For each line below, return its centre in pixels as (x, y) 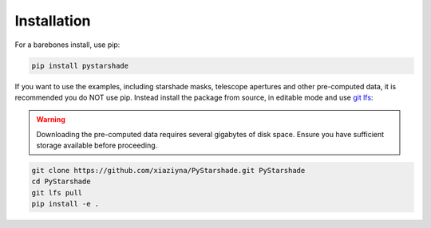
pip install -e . (65, 204)
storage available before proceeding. (97, 145)
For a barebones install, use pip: (67, 45)
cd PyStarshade (61, 182)
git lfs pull (57, 193)
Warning (51, 120)
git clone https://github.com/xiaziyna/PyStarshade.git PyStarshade (168, 171)
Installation (53, 21)
